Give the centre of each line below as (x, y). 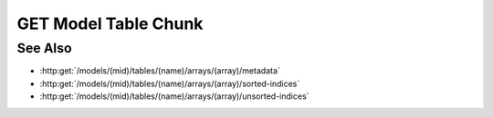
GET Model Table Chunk (110, 24)
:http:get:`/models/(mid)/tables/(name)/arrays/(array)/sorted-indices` (170, 83)
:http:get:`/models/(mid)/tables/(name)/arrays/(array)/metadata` (160, 71)
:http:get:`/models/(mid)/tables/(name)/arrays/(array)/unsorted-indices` (174, 96)
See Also (44, 48)
